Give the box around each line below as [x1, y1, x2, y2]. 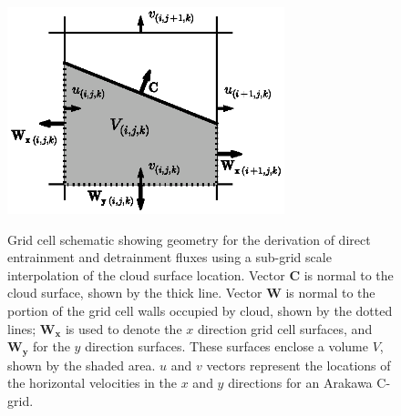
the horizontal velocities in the [7, 373, 178, 392]
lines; [7, 319, 36, 338]
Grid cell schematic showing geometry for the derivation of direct [7, 229, 371, 249]
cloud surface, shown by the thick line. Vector [7, 283, 262, 302]
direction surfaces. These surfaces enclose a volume [85, 337, 369, 356]
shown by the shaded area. [7, 355, 156, 374]
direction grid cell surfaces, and [197, 319, 373, 338]
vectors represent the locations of [206, 355, 391, 374]
